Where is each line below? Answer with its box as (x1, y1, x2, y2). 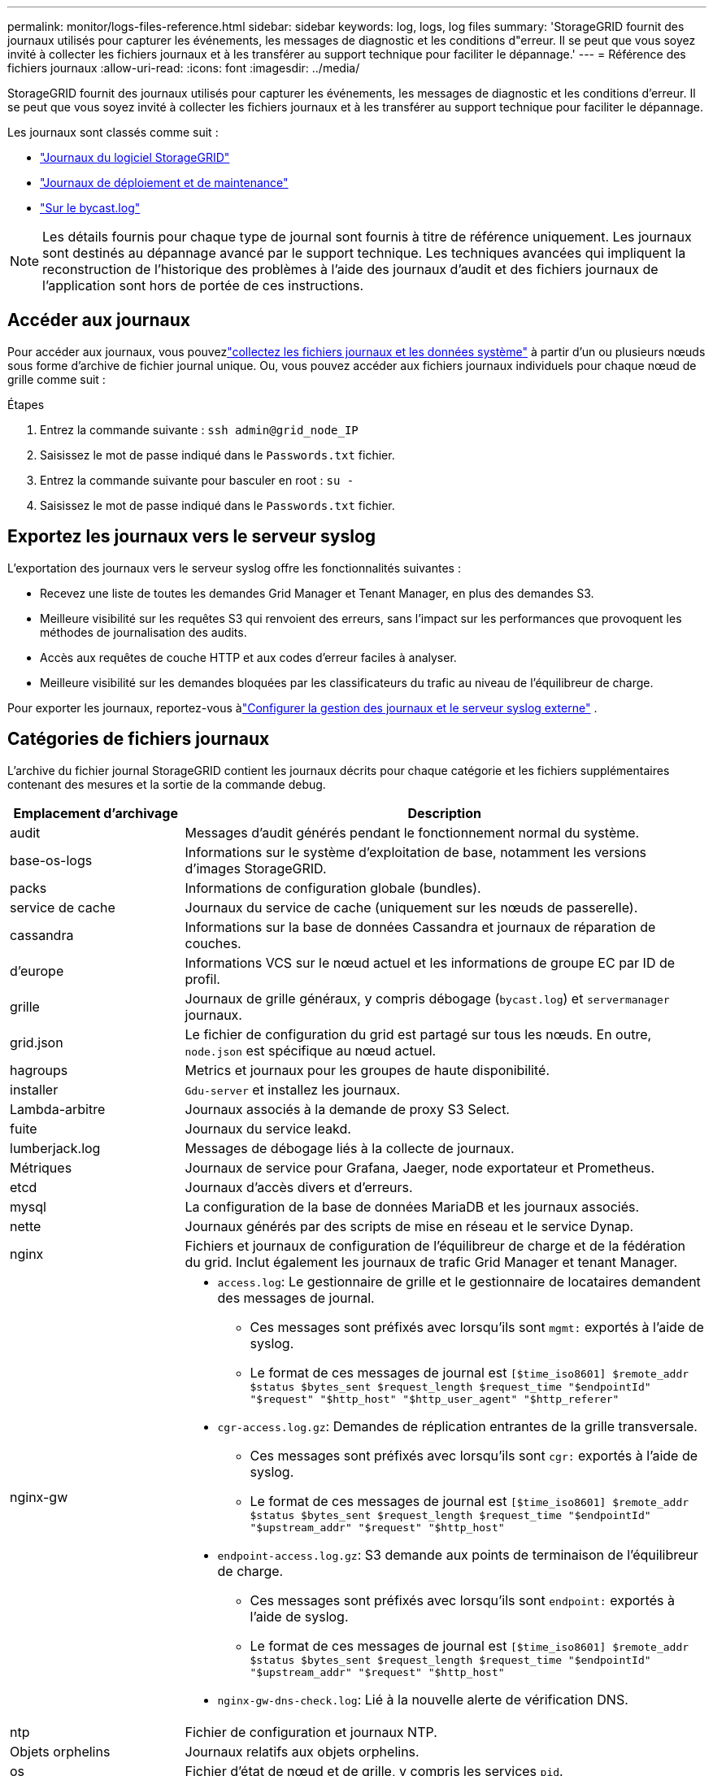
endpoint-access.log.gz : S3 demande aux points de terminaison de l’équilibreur (217, 1546, 698, 1563)
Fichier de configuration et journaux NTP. (185, 1723, 437, 1740)
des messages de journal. (217, 1289, 375, 1306)
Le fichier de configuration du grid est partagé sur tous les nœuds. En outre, (185, 1025, 652, 1043)
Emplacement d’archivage (13, 804, 178, 821)
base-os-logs (10, 851, 93, 868)
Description (407, 804, 481, 821)
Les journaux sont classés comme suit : (7, 125, 219, 139)
